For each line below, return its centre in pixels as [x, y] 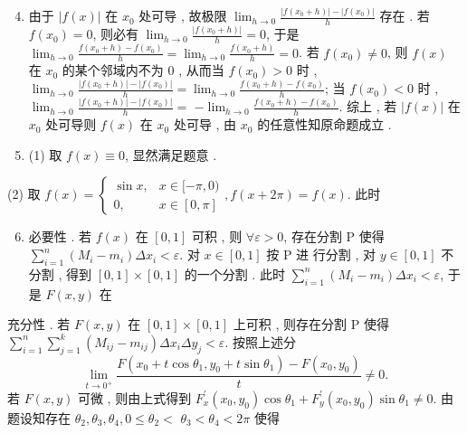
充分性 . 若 [39, 324]
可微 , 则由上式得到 [134, 397]
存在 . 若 [405, 16]
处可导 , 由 [205, 124]
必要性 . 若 [60, 236]
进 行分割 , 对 [336, 254]
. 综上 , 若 [368, 106]
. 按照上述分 [260, 341]
